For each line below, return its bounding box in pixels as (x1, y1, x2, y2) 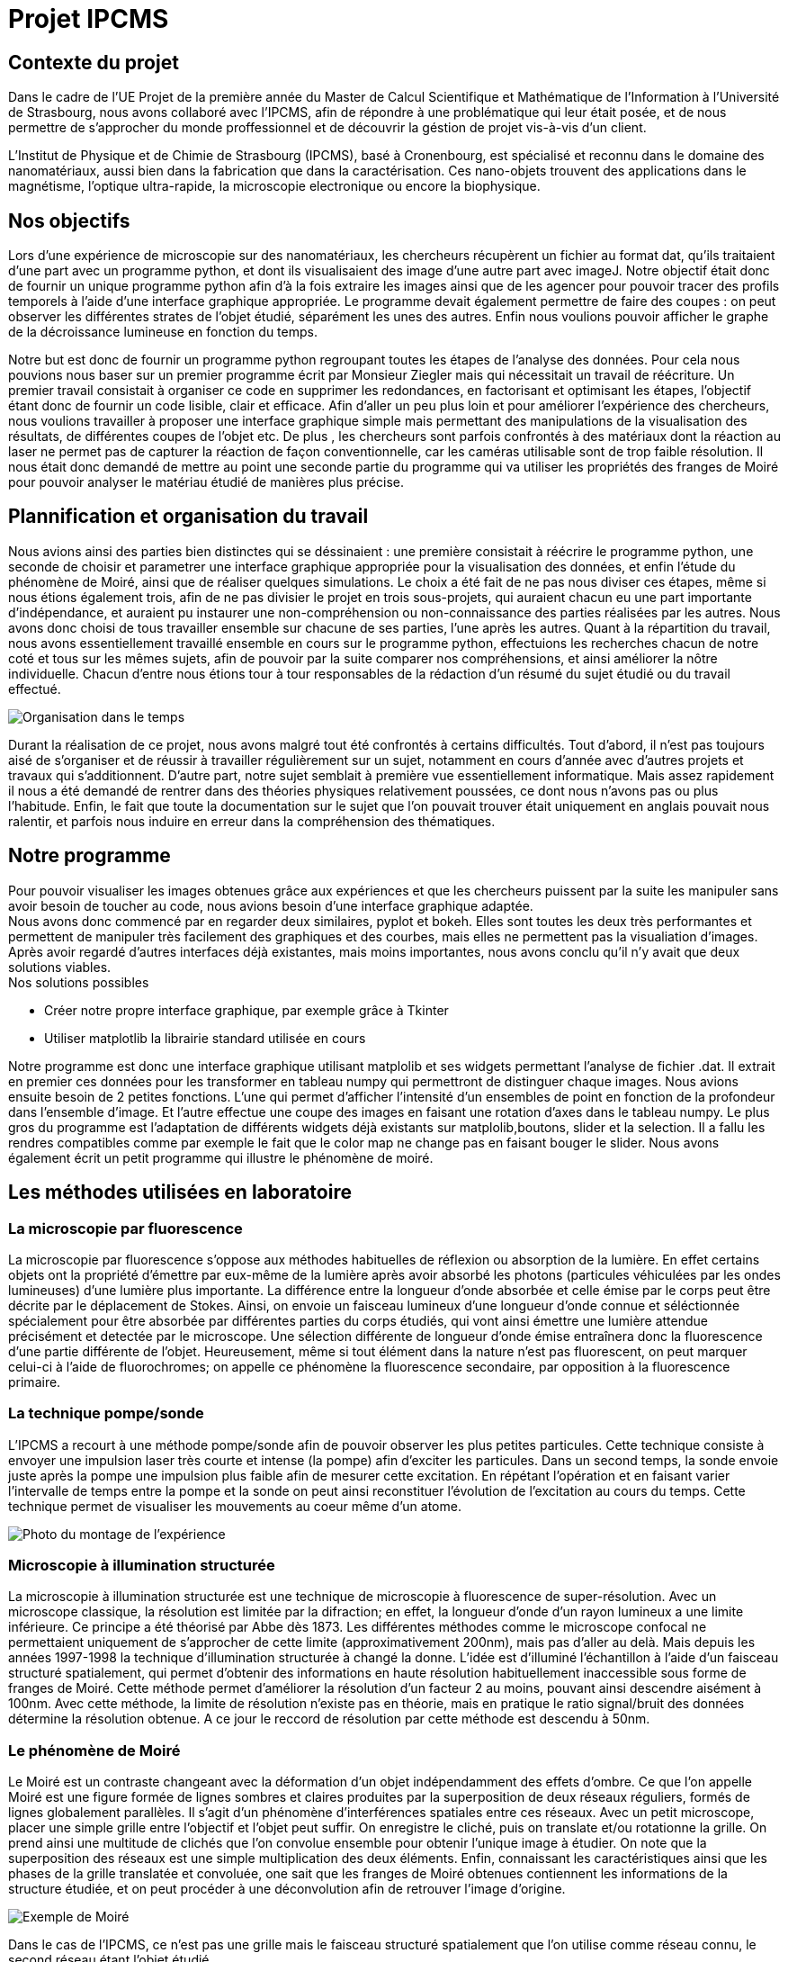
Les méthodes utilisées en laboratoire (8, 1181, 352, 1204)
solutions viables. (8, 958, 112, 975)
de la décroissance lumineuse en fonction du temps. (8, 324, 318, 340)
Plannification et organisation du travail (8, 505, 369, 528)
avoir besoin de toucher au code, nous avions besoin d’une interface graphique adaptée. (8, 897, 533, 913)
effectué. (8, 680, 61, 697)
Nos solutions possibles (8, 974, 149, 990)
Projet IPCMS (8, 4, 169, 34)
